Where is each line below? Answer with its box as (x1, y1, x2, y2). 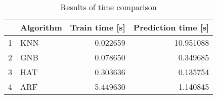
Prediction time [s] (133, 21, 209, 33)
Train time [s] (70, 21, 125, 33)
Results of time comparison (60, 1, 157, 13)
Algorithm (20, 21, 62, 33)
